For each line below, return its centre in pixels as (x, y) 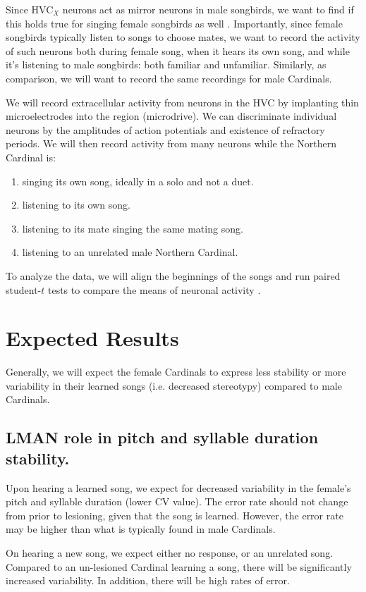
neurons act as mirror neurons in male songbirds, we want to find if (208, 9)
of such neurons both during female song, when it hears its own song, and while (178, 50)
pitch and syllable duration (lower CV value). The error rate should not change (177, 501)
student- (24, 289)
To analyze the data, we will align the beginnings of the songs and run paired (173, 275)
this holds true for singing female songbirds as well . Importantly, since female (174, 23)
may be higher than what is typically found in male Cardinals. (141, 529)
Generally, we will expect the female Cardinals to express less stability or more (176, 372)
